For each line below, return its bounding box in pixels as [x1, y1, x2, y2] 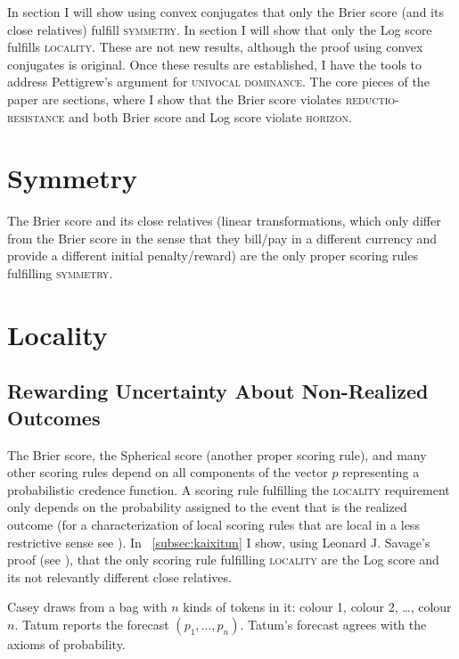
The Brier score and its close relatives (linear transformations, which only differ [7, 211, 441, 230]
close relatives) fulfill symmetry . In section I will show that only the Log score [7, 20, 432, 38]
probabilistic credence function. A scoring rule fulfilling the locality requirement [7, 480, 450, 498]
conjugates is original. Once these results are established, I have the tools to [7, 54, 422, 73]
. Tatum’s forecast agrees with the [240, 614, 427, 633]
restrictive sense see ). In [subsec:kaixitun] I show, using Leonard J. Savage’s [7, 532, 430, 551]
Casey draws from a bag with [7, 597, 168, 616]
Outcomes [7, 403, 101, 431]
